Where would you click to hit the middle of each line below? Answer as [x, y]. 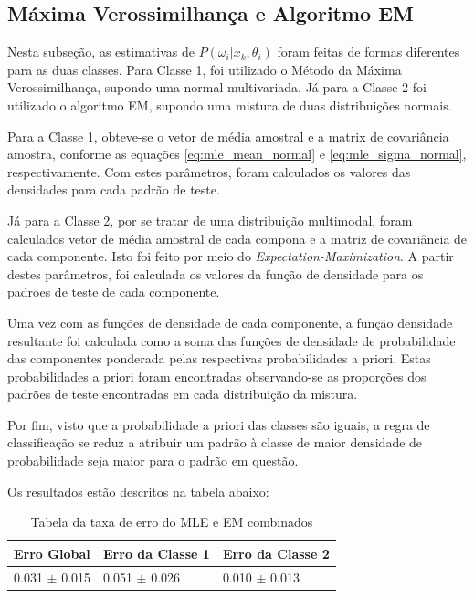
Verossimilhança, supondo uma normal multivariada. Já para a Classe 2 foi [217, 87]
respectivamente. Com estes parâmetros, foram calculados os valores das [209, 171]
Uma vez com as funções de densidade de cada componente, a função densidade [230, 322]
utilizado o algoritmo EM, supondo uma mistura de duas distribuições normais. [230, 105]
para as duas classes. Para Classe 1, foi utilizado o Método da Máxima [205, 69]
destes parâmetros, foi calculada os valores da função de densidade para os [216, 273]
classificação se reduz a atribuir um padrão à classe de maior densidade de [215, 442]
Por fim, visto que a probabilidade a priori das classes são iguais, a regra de [219, 424]
